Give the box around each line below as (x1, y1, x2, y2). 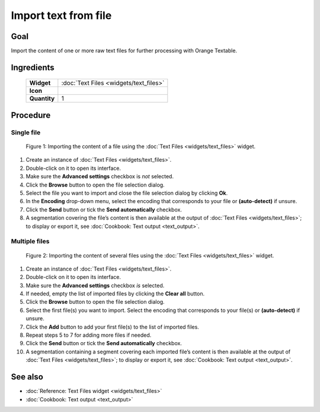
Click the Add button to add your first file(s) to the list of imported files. (25, 323, 200, 330)
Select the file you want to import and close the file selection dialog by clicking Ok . (25, 189, 228, 197)
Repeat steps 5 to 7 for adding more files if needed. (25, 331, 152, 339)
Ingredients (11, 62, 55, 72)
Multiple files (11, 237, 50, 246)
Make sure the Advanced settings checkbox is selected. (25, 282, 165, 289)
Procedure (11, 110, 51, 120)
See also (11, 372, 44, 382)
